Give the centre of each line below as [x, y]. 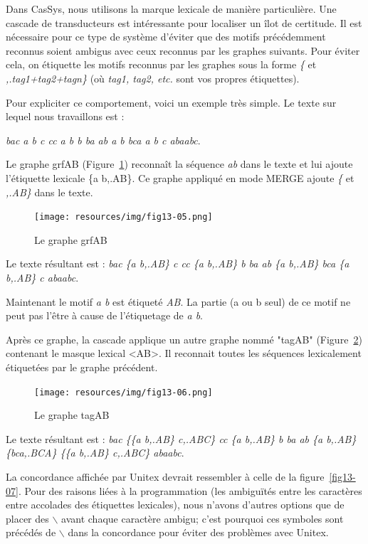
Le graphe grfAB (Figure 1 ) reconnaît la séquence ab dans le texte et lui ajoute [179, 164]
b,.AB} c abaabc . [42, 277]
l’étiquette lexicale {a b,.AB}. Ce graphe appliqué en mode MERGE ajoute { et [180, 177]
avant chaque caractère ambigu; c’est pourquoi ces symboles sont [203, 518]
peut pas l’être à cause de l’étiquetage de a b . [105, 315]
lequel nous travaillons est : [65, 116]
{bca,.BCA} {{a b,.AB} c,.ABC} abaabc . [95, 453]
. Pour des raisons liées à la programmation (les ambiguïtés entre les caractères [190, 490]
